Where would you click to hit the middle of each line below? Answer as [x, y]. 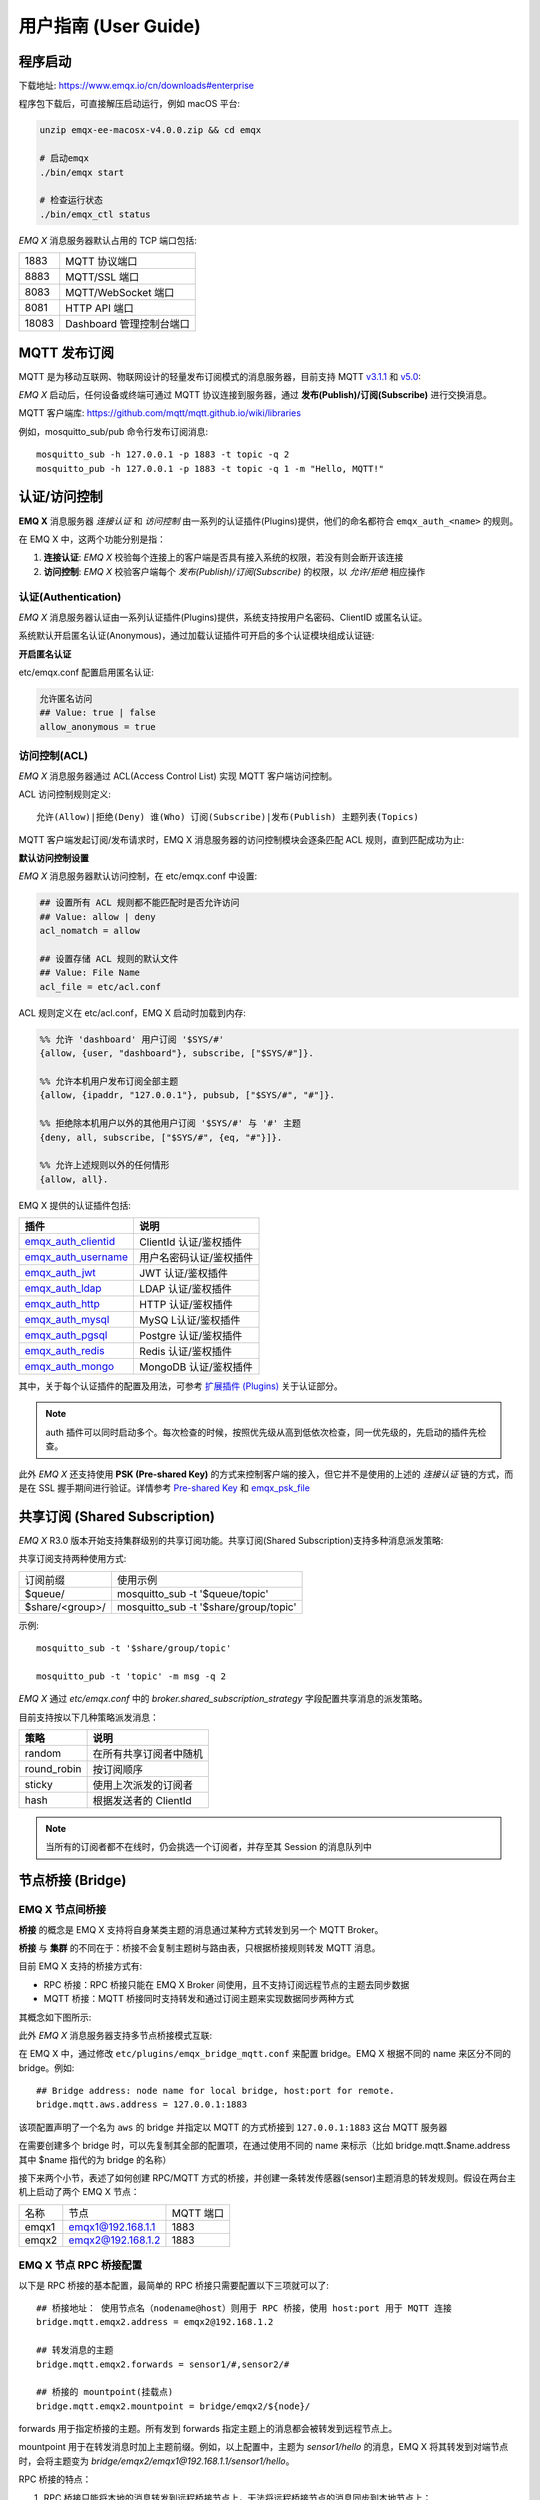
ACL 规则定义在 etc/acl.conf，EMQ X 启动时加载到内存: [132, 1012]
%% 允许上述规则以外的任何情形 [104, 1165]
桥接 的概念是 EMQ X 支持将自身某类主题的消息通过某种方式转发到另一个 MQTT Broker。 [201, 1929]
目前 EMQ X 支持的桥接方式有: [80, 1966]
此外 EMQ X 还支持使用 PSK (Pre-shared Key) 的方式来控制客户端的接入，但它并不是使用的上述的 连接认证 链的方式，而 [266, 1474]
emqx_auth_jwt [60, 1273]
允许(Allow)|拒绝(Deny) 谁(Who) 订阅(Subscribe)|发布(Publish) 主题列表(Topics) [227, 817]
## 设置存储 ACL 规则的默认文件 [109, 959]
